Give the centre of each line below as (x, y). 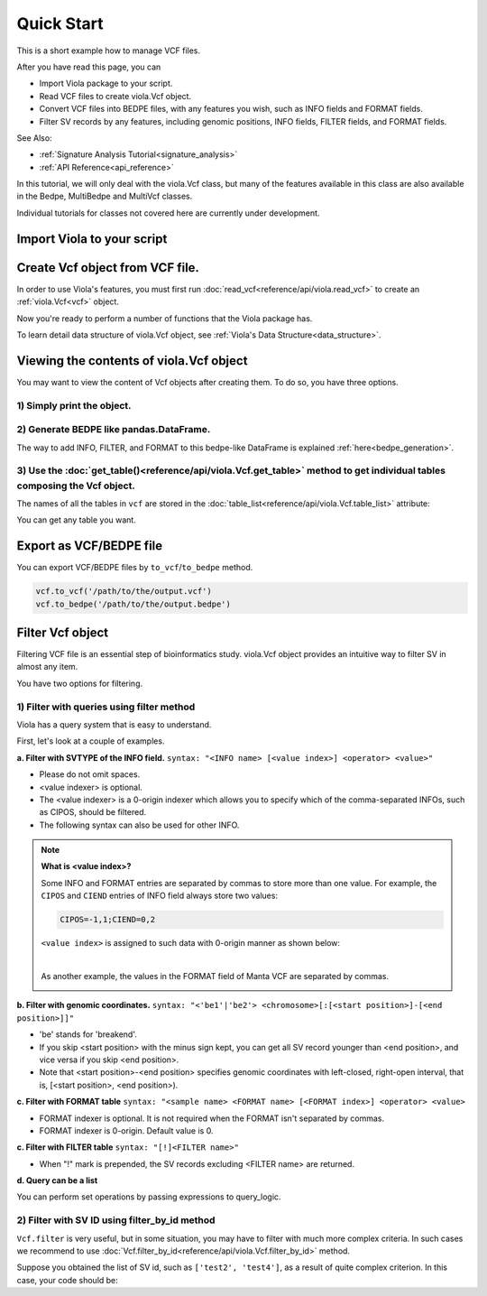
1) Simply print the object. (74, 405)
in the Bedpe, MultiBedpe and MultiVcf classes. (105, 196)
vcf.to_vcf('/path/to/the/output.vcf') (124, 592)
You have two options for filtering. (80, 683)
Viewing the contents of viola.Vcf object (132, 361)
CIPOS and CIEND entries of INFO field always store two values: (160, 896)
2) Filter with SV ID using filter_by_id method (116, 1220)
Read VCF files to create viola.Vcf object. (115, 96)
